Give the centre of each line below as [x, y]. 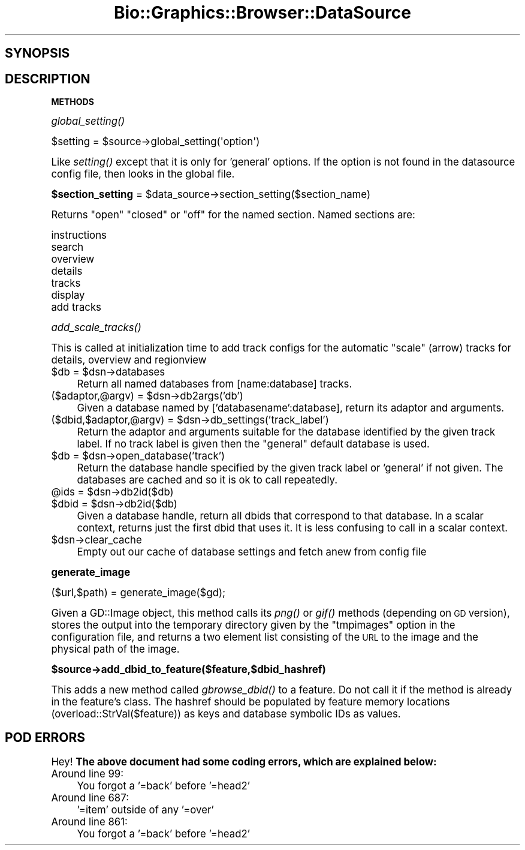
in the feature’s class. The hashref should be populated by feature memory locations [251, 702]
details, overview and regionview [129, 360]
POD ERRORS [45, 738]
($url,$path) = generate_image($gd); [138, 593]
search [67, 247]
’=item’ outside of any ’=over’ [145, 810]
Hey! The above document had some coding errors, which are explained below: [244, 762]
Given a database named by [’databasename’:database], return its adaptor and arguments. [291, 408]
